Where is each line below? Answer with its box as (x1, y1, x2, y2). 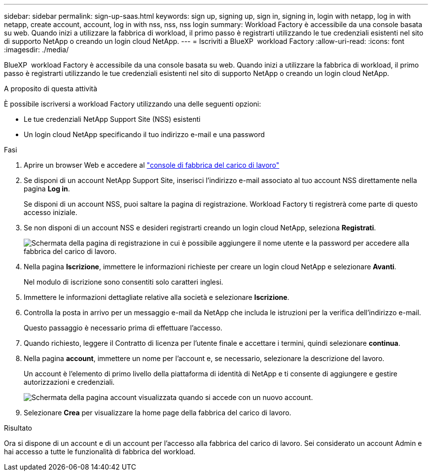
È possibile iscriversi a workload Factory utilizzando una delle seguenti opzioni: (4, 100, 261, 108)
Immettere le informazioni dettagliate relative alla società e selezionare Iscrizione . (24, 293, 289, 301)
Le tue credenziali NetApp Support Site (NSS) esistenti (24, 115, 201, 123)
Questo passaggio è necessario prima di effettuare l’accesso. (24, 324, 222, 332)
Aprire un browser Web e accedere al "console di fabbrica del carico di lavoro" (24, 161, 280, 169)
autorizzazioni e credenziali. (24, 378, 115, 386)
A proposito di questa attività (4, 84, 98, 93)
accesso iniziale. (24, 208, 77, 217)
